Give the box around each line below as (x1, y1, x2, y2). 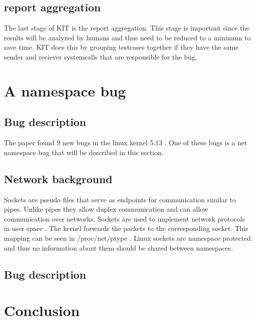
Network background (4, 171, 113, 186)
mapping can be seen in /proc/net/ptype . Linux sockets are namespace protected (4, 232, 251, 243)
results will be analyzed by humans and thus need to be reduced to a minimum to (4, 32, 251, 42)
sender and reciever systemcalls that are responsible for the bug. (4, 51, 198, 62)
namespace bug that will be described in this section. (4, 147, 164, 157)
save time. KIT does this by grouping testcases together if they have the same (4, 42, 239, 52)
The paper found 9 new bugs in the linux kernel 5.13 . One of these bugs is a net (4, 137, 247, 148)
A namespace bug (4, 80, 126, 100)
